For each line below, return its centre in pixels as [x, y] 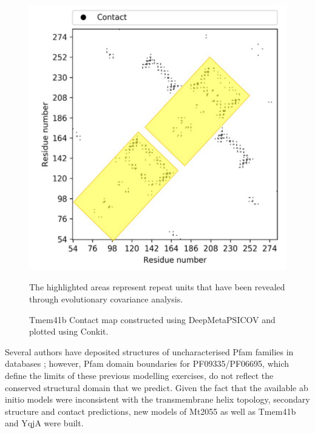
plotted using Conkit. [69, 331]
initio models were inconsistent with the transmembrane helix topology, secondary [157, 399]
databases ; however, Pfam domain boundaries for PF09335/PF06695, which [147, 363]
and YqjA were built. [44, 423]
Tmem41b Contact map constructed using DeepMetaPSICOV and [152, 319]
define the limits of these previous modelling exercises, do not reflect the [139, 376]
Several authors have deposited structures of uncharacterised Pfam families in [149, 351]
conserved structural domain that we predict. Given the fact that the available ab [157, 387]
